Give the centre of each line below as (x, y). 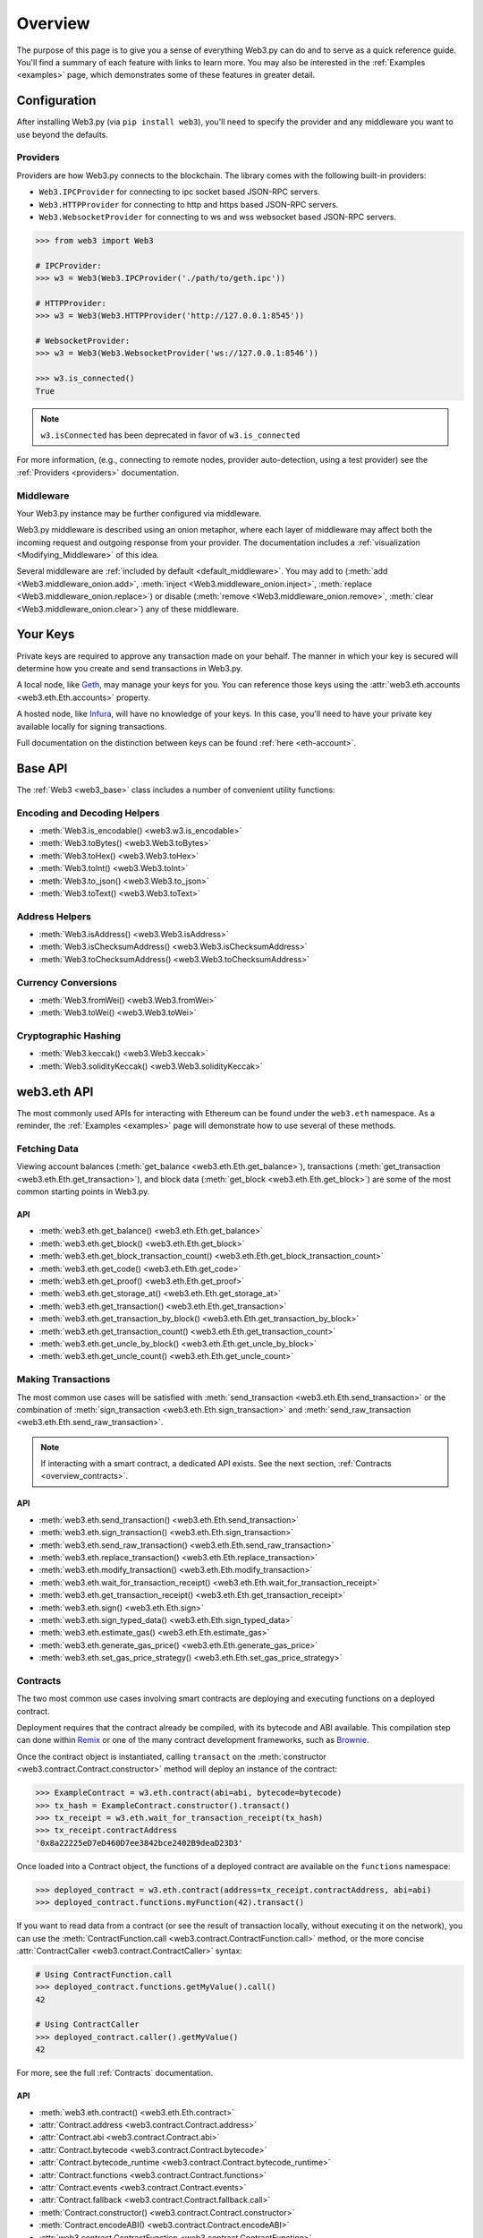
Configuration (56, 101)
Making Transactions (64, 1380)
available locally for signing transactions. (92, 726)
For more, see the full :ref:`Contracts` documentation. (115, 2073)
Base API (42, 769)
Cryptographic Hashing (68, 1036)
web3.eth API (55, 1092)
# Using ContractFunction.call (104, 1974)
